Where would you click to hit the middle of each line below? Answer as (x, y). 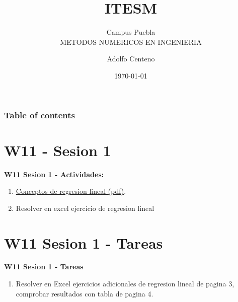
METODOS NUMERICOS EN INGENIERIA (131, 42)
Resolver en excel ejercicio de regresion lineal (85, 208)
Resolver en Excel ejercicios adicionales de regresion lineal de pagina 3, (125, 284)
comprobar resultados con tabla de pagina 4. (85, 293)
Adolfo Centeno (131, 59)
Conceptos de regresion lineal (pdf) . (71, 191)
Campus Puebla (131, 32)
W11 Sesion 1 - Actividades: (54, 174)
